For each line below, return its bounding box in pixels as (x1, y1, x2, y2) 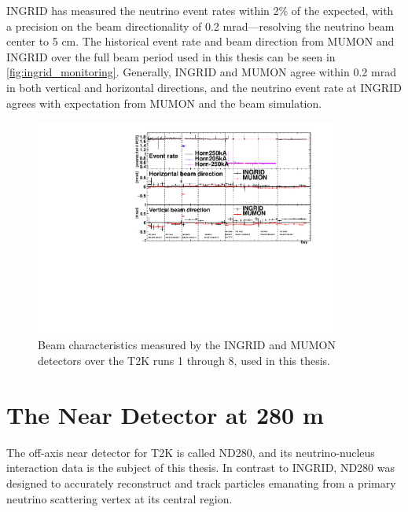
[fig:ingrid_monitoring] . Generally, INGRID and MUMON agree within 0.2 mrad (6, 64, 396, 80)
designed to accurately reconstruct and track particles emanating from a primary (6, 474, 396, 491)
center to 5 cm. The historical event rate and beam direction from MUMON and (6, 33, 395, 50)
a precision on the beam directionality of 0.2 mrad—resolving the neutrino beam (6, 17, 395, 34)
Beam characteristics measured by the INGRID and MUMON (38, 337, 336, 353)
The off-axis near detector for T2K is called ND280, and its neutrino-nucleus (6, 444, 375, 460)
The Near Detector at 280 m (6, 398, 324, 430)
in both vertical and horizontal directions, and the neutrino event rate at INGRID (6, 79, 402, 95)
